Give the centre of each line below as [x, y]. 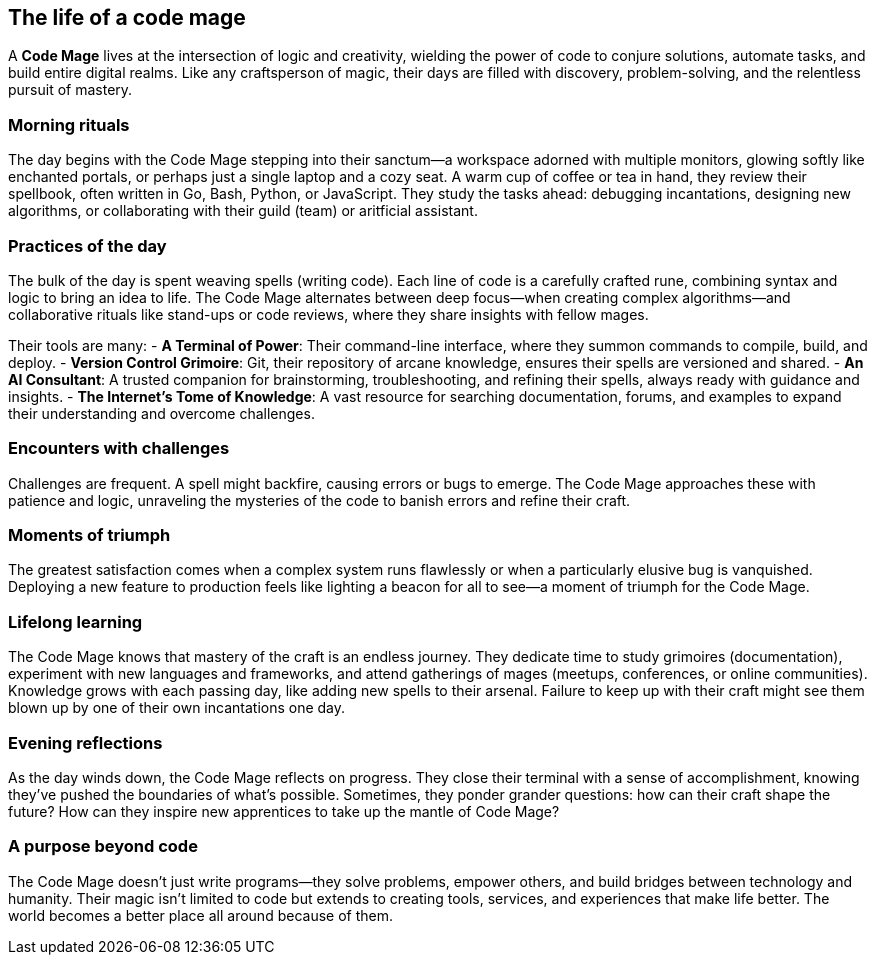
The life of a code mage [127, 17]
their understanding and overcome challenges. [161, 413]
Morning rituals [69, 124]
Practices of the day [87, 245]
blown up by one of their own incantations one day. [177, 708]
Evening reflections [85, 742]
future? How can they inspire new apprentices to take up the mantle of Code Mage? [284, 811]
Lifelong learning [75, 621]
